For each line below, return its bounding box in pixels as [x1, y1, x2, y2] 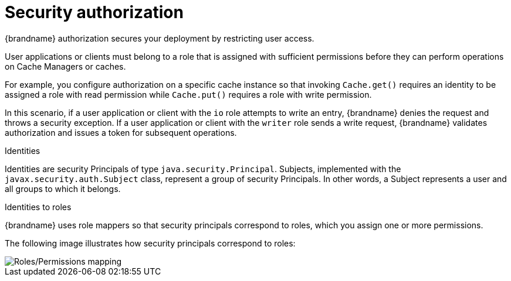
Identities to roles [5, 201, 72, 212]
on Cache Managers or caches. [5, 61, 126, 71]
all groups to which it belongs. [5, 183, 121, 194]
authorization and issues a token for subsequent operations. [5, 127, 237, 138]
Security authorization [5, 2, 184, 22]
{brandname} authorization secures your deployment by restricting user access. [5, 33, 314, 43]
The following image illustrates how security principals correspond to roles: [5, 238, 296, 248]
